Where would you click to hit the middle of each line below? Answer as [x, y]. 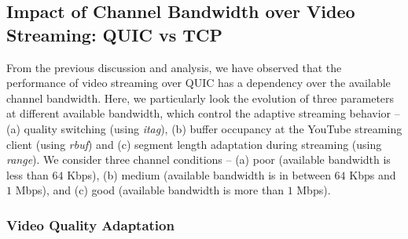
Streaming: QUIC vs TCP [115, 34]
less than [28, 174]
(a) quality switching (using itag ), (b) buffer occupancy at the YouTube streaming [204, 128]
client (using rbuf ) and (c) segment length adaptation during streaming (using [194, 144]
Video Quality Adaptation [90, 225]
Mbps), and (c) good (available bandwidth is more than [149, 190]
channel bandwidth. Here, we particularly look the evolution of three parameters [200, 98]
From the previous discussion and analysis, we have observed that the [174, 67]
